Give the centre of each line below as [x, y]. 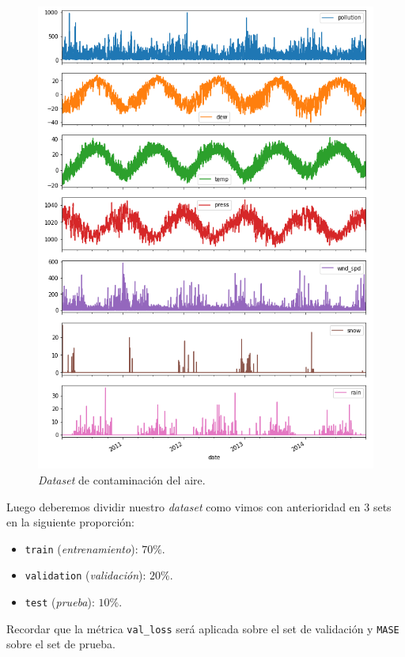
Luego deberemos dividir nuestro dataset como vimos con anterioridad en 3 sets [199, 506]
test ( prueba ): [60, 602]
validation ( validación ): [85, 575]
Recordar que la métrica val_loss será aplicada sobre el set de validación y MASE [203, 628]
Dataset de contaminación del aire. [122, 479]
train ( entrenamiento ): [81, 548]
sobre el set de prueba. [61, 644]
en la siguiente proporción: [70, 522]
